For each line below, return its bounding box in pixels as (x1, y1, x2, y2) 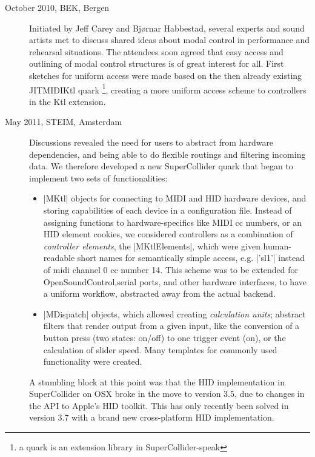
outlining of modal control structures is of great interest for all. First (29, 57, 284, 70)
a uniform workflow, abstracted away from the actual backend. (43, 287, 276, 300)
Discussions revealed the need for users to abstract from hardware (29, 136, 274, 148)
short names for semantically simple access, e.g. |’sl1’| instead (77, 251, 305, 264)
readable (43, 251, 75, 264)
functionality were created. (43, 355, 142, 368)
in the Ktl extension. (29, 95, 106, 107)
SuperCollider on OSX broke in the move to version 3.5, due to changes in (29, 387, 305, 400)
